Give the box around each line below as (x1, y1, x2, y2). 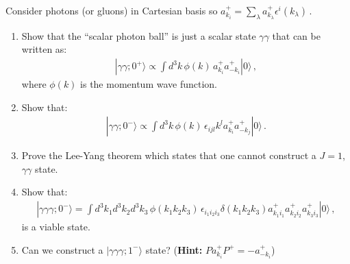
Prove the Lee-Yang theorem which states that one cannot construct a (21, 148, 316, 163)
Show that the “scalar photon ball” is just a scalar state (21, 28, 256, 43)
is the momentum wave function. (80, 77, 218, 91)
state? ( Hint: (145, 242, 203, 256)
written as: (21, 42, 67, 56)
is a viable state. (21, 219, 90, 234)
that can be (272, 28, 321, 43)
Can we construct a (21, 242, 103, 256)
